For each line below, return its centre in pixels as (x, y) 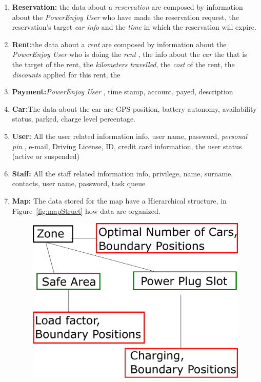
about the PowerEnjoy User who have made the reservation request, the (125, 17)
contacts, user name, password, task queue (79, 183)
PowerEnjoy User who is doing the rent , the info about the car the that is (129, 54)
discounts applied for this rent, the (66, 74)
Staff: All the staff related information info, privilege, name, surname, (123, 173)
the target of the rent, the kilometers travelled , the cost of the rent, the (123, 64)
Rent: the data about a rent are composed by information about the (119, 44)
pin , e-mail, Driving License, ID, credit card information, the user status (127, 146)
